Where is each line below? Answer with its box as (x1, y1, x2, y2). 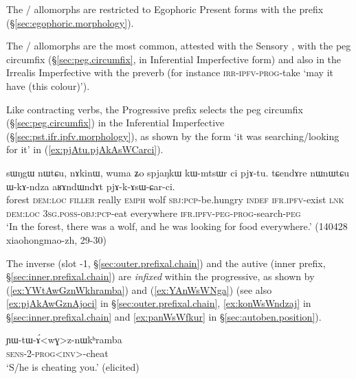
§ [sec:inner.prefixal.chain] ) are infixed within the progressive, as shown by (6, 269, 315, 284)
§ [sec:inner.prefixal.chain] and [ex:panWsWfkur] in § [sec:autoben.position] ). (6, 309, 322, 323)
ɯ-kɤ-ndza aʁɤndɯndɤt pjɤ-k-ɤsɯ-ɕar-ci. (6, 179, 175, 193)
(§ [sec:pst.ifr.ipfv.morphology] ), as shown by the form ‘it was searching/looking (6, 128, 340, 143)
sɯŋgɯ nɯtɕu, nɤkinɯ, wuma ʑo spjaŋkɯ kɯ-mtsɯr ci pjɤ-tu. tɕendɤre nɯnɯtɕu (6, 165, 349, 179)
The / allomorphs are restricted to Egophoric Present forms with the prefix (6, 2, 324, 16)
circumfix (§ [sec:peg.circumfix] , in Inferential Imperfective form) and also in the (6, 51, 342, 66)
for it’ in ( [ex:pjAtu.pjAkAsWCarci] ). (6, 142, 164, 157)
